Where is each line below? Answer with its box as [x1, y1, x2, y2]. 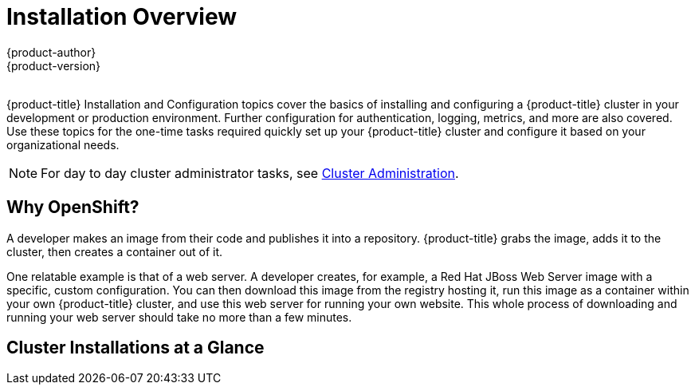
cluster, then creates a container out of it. [6, 244, 223, 259]
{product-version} [6, 58, 101, 73]
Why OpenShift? [6, 197, 139, 218]
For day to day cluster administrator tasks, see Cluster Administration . [41, 164, 459, 181]
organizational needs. [6, 137, 120, 152]
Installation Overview [6, 3, 237, 30]
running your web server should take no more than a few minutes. [6, 310, 352, 324]
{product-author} [6, 45, 96, 59]
